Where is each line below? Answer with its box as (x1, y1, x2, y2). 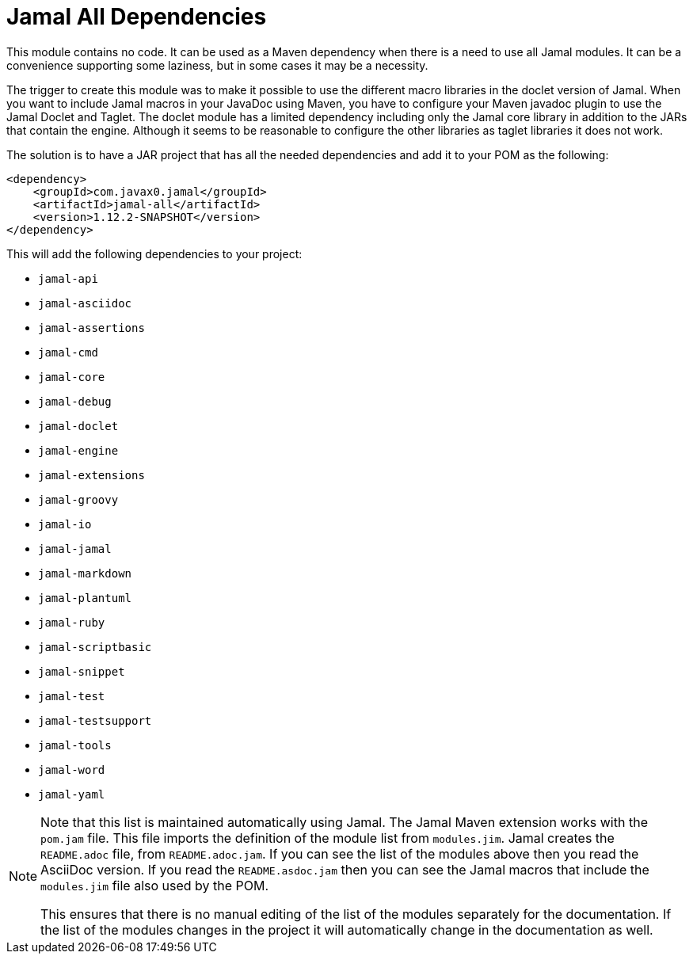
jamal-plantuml (38, 591, 132, 604)
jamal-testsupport (38, 714, 152, 727)
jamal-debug (38, 394, 112, 408)
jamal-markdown (38, 566, 132, 580)
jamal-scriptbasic (38, 640, 152, 653)
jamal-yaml (38, 787, 105, 801)
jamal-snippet (38, 665, 125, 678)
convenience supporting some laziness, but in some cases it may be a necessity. (6, 58, 428, 72)
